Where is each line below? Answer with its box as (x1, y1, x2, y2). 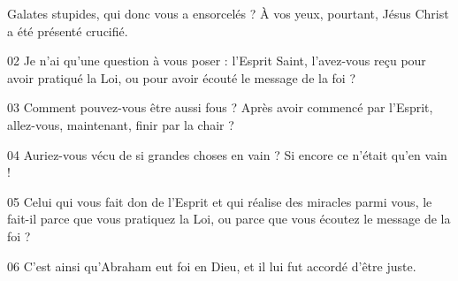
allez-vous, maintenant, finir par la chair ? (7, 115, 234, 133)
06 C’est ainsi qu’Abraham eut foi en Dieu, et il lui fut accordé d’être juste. (7, 256, 416, 275)
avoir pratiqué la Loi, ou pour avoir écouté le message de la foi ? (7, 68, 356, 87)
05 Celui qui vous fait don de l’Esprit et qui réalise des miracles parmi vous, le (7, 192, 432, 210)
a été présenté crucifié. (7, 21, 128, 40)
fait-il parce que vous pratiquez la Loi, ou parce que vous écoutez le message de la (7, 209, 451, 228)
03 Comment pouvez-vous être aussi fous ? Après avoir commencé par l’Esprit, (7, 98, 433, 117)
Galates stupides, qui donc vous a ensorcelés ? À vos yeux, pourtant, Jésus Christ (7, 4, 449, 22)
